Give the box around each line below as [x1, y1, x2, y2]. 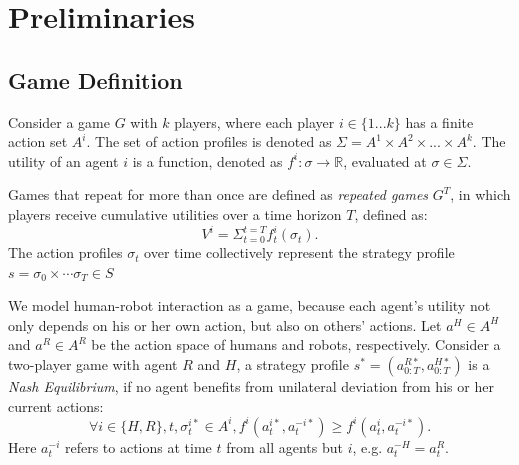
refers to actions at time [64, 436, 212, 457]
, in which [450, 184, 511, 205]
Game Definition [8, 64, 183, 95]
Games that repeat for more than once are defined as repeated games [8, 184, 429, 205]
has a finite [405, 111, 474, 132]
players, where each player [174, 111, 335, 132]
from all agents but [226, 436, 343, 457]
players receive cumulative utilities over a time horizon [8, 203, 342, 224]
